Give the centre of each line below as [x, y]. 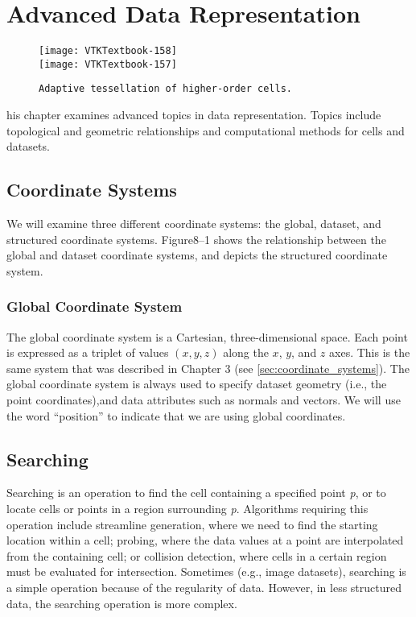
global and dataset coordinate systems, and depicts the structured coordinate [197, 255]
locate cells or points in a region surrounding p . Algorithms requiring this [187, 509]
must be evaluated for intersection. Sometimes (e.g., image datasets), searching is [206, 571]
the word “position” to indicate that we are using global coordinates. [176, 415]
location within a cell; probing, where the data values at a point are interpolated [205, 540]
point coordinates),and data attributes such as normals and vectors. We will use [204, 400]
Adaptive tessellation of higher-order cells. [165, 89]
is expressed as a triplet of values [88, 352]
